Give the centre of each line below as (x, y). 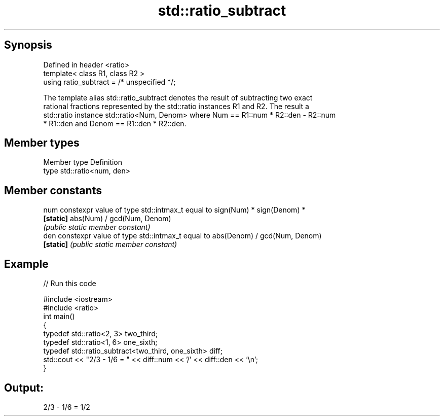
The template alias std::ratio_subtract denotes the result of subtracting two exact (178, 97)
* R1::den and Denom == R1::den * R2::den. (115, 123)
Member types (42, 143)
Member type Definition (83, 162)
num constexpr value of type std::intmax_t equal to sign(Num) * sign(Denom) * (174, 210)
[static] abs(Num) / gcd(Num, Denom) (107, 219)
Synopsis (28, 45)
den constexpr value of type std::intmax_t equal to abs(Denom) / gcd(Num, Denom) (182, 236)
